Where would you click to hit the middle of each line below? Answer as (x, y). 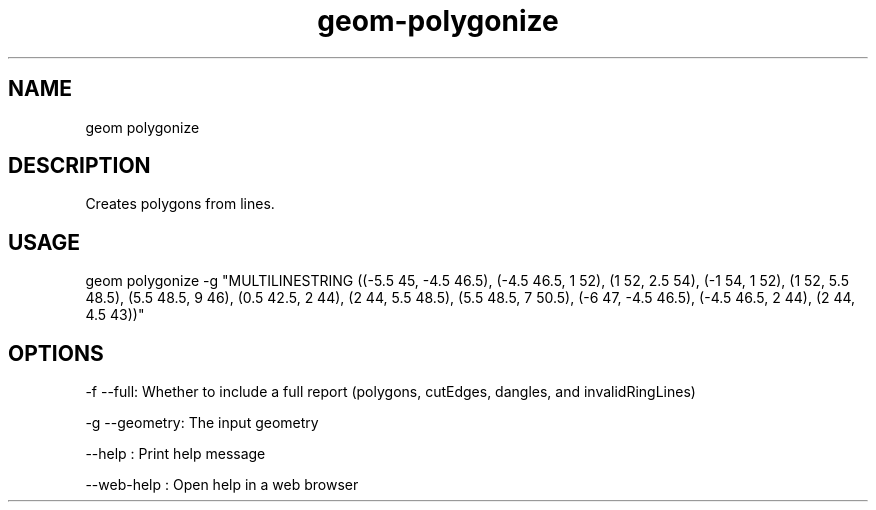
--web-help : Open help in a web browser (222, 485)
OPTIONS (56, 353)
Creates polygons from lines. (180, 204)
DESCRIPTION (79, 166)
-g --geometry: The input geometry (202, 423)
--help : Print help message (175, 454)
